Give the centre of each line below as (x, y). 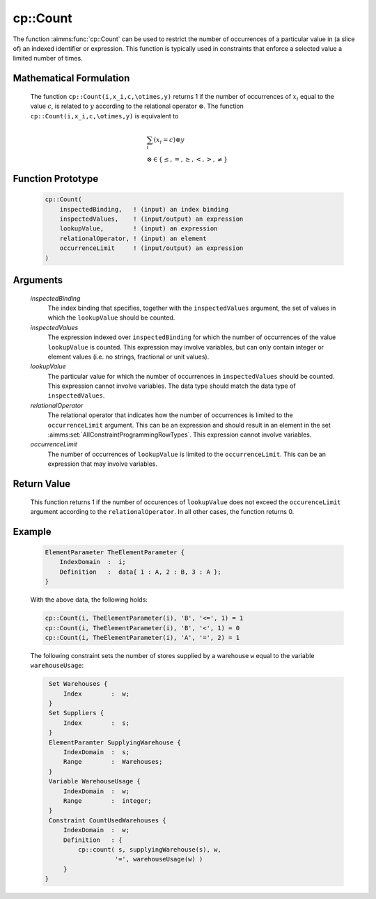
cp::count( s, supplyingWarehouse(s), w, (150, 849)
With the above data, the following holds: (89, 600)
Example (32, 532)
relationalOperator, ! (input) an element (133, 238)
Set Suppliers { (77, 713)
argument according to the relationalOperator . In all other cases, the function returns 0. (162, 512)
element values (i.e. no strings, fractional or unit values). (128, 357)
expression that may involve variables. (103, 464)
